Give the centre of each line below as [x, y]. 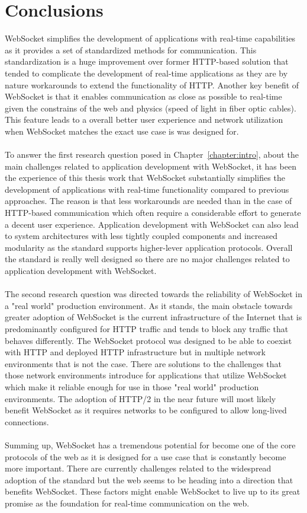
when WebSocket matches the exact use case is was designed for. [122, 131]
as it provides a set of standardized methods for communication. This [131, 50]
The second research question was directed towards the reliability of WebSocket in [153, 294]
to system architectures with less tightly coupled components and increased [141, 236]
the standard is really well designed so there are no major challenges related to [147, 259]
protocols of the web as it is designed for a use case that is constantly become [146, 456]
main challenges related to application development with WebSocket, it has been [151, 166]
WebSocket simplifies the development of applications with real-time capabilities [150, 38]
